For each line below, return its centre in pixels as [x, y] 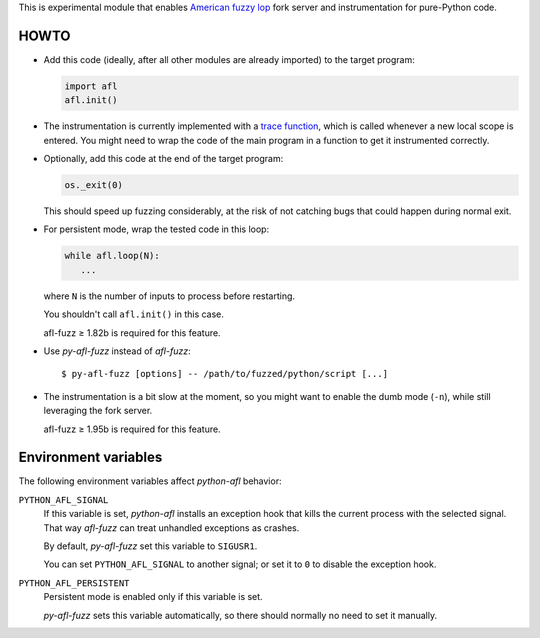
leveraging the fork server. [98, 411]
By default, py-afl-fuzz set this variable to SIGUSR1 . [150, 546]
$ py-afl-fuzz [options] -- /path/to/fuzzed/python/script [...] [225, 374]
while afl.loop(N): [112, 256]
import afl [91, 86]
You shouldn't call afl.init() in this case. [134, 314]
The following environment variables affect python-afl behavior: [150, 481]
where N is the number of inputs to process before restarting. [169, 296]
